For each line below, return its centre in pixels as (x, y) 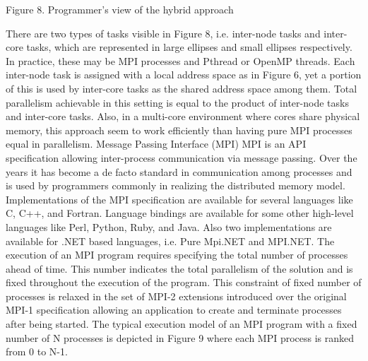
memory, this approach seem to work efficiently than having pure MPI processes (179, 130)
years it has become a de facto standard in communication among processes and (179, 171)
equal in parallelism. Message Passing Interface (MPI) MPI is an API (156, 144)
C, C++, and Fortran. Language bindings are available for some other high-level (180, 213)
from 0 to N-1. (37, 351)
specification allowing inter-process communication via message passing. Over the (182, 157)
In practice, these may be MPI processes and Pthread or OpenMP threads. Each (180, 60)
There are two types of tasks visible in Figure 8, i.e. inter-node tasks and (163, 33)
